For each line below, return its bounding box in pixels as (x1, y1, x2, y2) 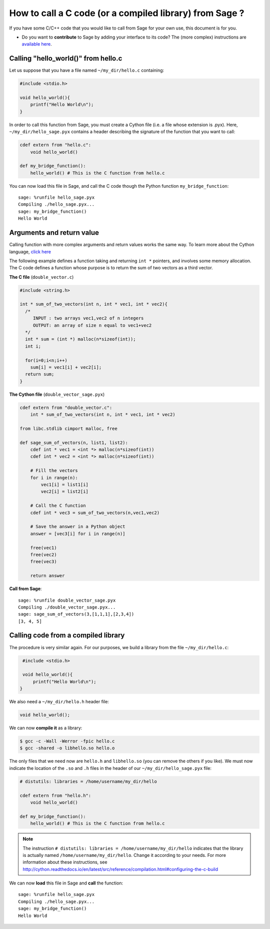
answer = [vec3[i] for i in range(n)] (30, 531, 125, 537)
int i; (25, 343, 41, 349)
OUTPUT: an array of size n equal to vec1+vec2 (32, 322, 152, 328)
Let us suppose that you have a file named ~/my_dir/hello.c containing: (9, 68, 164, 74)
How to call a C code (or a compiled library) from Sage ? (9, 8, 244, 19)
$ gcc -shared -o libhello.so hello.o (19, 745, 115, 751)
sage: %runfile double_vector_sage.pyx (18, 597, 116, 603)
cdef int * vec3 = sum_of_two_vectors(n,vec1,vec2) (30, 510, 160, 516)
